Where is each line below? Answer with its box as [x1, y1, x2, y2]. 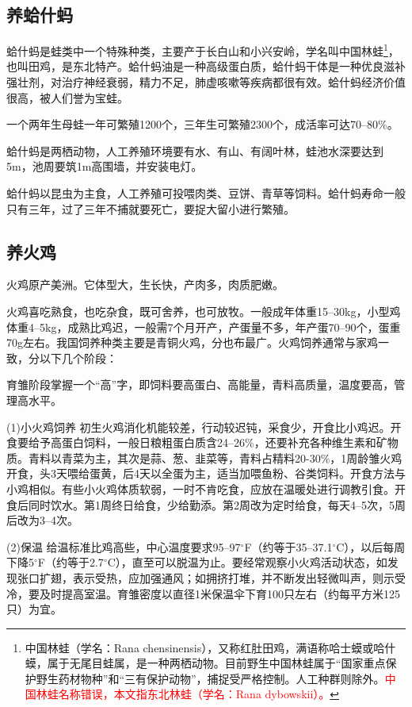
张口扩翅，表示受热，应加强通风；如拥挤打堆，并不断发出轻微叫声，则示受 [17, 569, 406, 586]
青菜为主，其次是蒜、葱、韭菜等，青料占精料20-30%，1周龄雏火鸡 [61, 449, 402, 466]
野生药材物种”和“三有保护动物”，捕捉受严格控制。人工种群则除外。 [36, 670, 385, 686]
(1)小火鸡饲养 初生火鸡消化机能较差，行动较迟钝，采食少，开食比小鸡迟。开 [6, 418, 402, 435]
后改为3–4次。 [6, 512, 78, 528]
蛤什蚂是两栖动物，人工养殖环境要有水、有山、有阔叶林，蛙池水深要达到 [6, 142, 383, 159]
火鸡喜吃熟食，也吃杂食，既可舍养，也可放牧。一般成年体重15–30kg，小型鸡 [6, 303, 401, 319]
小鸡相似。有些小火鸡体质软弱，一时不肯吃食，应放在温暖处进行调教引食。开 [6, 480, 406, 497]
